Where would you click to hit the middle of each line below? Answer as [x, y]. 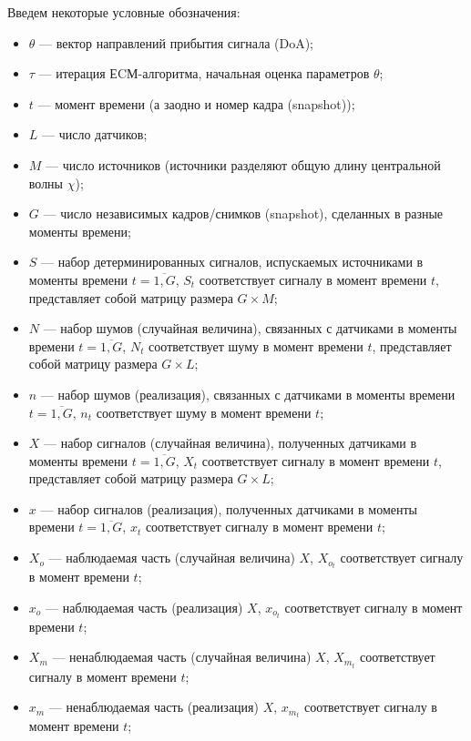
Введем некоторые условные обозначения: [124, 12]
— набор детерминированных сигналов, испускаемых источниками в [232, 262]
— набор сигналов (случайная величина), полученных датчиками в [230, 443]
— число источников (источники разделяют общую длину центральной [243, 164]
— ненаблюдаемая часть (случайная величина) [182, 657]
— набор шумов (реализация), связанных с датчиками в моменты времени [248, 394]
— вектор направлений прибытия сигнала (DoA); [176, 42]
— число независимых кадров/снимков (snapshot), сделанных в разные [243, 213]
